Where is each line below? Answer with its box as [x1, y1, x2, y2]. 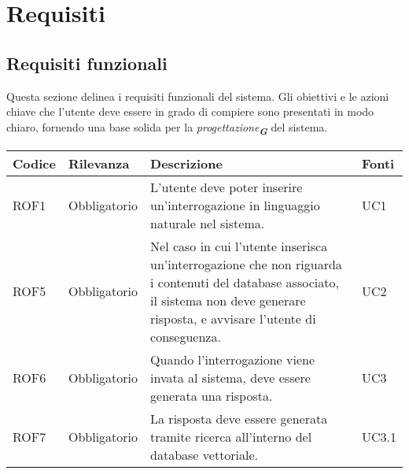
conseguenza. [150, 327, 221, 346]
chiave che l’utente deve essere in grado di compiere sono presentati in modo [6, 103, 374, 120]
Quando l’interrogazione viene [150, 350, 315, 368]
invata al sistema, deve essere [150, 368, 311, 387]
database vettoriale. [150, 445, 259, 464]
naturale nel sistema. [150, 213, 265, 232]
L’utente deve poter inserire [150, 177, 303, 196]
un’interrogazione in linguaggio [150, 195, 320, 214]
